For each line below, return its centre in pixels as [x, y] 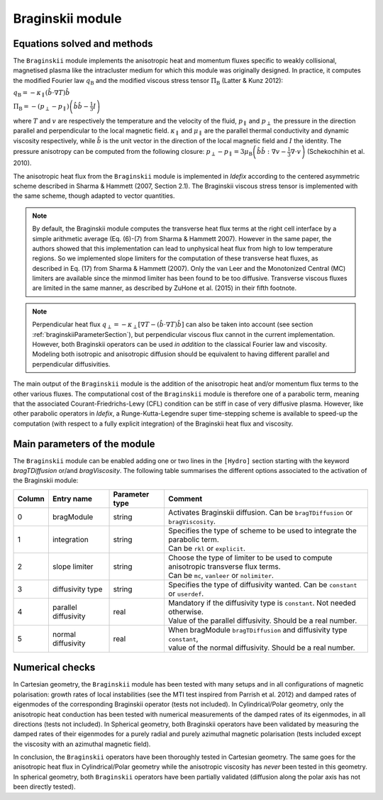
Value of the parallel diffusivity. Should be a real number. [262, 621]
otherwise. [185, 611]
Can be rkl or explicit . [207, 548]
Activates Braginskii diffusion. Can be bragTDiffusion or [260, 512]
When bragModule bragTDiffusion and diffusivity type [257, 630]
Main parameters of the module [84, 444]
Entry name [72, 499]
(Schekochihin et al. [336, 152]
